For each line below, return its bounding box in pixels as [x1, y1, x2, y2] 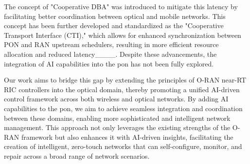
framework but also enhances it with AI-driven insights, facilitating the [21, 131, 233, 142]
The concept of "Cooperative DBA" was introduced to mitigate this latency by [4, 1, 238, 11]
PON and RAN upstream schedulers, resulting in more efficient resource [4, 39, 219, 49]
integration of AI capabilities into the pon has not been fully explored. [4, 58, 214, 68]
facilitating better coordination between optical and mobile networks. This [4, 11, 226, 21]
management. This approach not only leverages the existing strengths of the [4, 122, 231, 132]
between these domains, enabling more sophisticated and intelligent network [4, 113, 231, 123]
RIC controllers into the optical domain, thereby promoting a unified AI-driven [4, 84, 240, 94]
